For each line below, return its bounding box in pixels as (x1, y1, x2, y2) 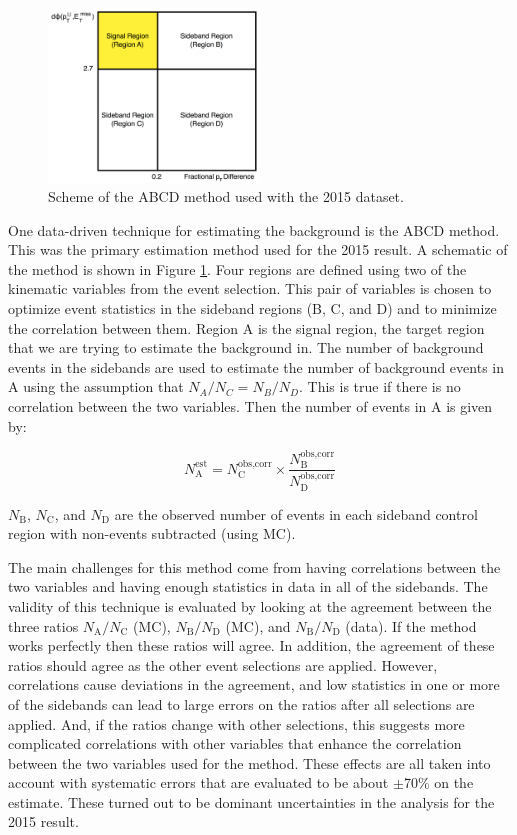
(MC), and (225, 615, 291, 636)
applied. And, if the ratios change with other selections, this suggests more (8, 713, 465, 734)
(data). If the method (345, 615, 477, 636)
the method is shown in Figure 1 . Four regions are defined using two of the (8, 258, 467, 279)
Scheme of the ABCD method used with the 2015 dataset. (48, 186, 404, 207)
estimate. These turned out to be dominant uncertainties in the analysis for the (8, 791, 495, 812)
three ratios (8, 615, 79, 636)
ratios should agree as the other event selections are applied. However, (8, 654, 438, 675)
